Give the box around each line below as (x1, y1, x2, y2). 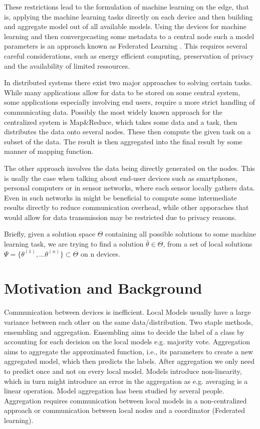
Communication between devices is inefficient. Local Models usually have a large (4, 307, 251, 317)
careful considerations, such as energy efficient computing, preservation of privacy (4, 50, 254, 61)
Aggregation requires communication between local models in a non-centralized (4, 395, 247, 405)
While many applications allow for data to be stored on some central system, (4, 87, 240, 97)
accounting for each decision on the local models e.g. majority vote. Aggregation (4, 336, 250, 347)
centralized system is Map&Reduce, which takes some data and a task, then (4, 116, 237, 127)
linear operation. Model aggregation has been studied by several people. (4, 385, 224, 396)
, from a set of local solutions (163, 239, 252, 249)
